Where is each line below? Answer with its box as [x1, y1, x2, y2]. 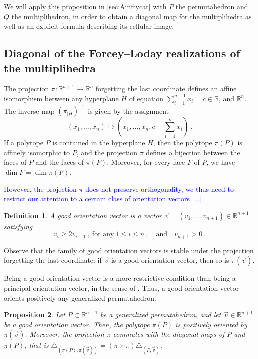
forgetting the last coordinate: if [4, 255, 102, 265]
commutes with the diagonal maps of [113, 329, 225, 339]
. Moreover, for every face [107, 157, 185, 167]
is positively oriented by [175, 319, 247, 329]
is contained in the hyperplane [52, 137, 145, 148]
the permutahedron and [175, 1, 248, 11]
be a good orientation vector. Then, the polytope [4, 319, 150, 329]
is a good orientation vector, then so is [111, 255, 229, 265]
